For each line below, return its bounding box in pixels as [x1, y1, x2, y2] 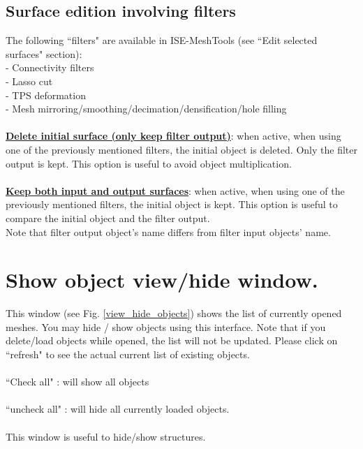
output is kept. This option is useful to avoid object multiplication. [6, 156, 292, 170]
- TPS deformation [6, 87, 86, 102]
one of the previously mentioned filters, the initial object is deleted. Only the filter [6, 142, 357, 156]
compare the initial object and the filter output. [6, 210, 210, 225]
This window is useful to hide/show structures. [6, 429, 206, 443]
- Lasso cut [6, 73, 53, 88]
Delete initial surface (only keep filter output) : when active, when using [6, 128, 341, 143]
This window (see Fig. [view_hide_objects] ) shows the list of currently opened [6, 306, 342, 321]
